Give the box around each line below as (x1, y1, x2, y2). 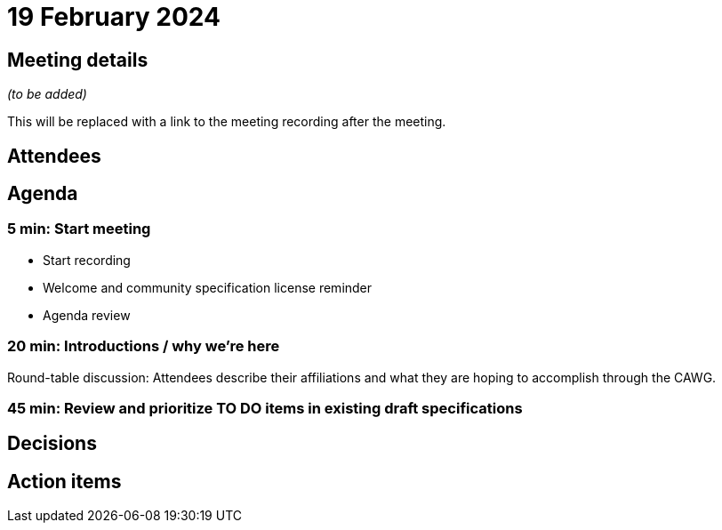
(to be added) (7, 86, 87, 102)
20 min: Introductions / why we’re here (7, 337, 280, 356)
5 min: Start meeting (7, 220, 151, 238)
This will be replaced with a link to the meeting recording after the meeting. (7, 114, 446, 130)
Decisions (7, 432, 97, 455)
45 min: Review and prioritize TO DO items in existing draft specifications (7, 398, 523, 417)
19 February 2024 (7, 2, 221, 32)
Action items (7, 470, 122, 493)
